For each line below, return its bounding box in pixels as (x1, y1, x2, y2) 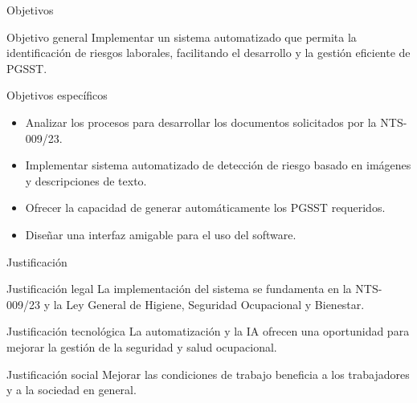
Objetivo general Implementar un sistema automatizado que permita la (6, 28, 357, 45)
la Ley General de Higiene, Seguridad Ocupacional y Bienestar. (53, 295, 365, 312)
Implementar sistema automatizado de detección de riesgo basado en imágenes (25, 157, 411, 173)
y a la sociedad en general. (6, 381, 137, 398)
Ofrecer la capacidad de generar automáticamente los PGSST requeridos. (25, 199, 386, 216)
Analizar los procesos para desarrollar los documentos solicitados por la (25, 113, 377, 130)
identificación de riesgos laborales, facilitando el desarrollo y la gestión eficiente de (6, 44, 411, 61)
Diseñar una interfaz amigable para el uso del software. (25, 226, 296, 242)
